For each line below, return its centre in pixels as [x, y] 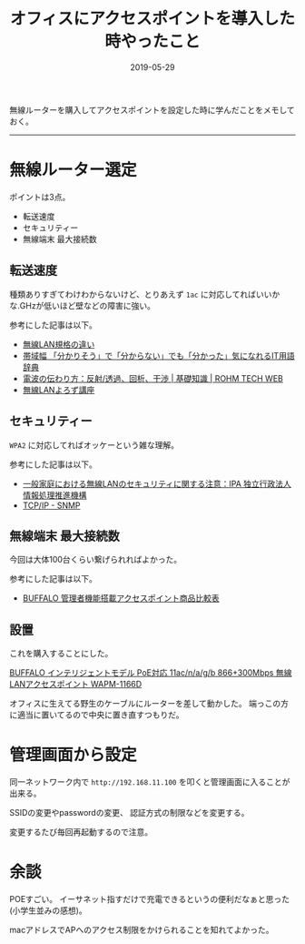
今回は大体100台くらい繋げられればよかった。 [96, 560]
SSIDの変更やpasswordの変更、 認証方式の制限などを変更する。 [129, 813]
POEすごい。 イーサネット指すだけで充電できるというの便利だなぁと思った [150, 899]
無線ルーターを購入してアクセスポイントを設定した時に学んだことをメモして [152, 109]
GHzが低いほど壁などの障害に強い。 [88, 305]
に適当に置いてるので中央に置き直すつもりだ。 [97, 715]
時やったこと [152, 41]
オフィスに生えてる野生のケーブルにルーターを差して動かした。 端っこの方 [149, 704]
